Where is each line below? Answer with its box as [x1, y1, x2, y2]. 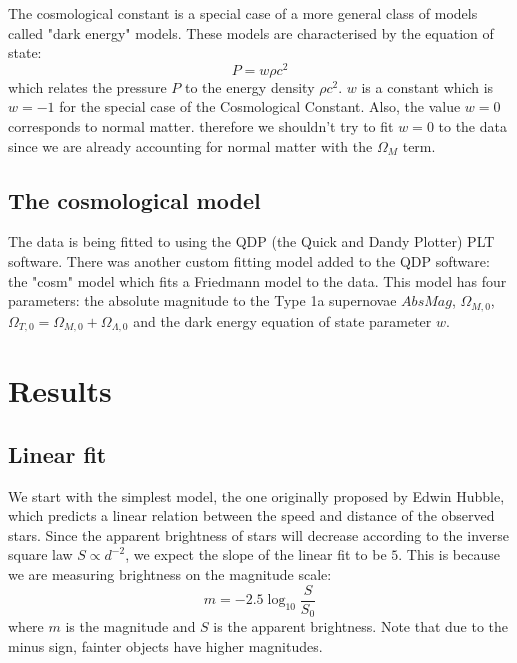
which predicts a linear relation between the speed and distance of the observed [8, 505, 495, 526]
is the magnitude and [65, 616, 196, 637]
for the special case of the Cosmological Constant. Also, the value [59, 96, 461, 117]
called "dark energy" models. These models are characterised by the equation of [8, 22, 494, 43]
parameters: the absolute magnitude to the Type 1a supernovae [8, 290, 397, 311]
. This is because [398, 544, 500, 565]
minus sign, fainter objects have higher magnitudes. [8, 635, 323, 656]
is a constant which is [361, 76, 494, 97]
